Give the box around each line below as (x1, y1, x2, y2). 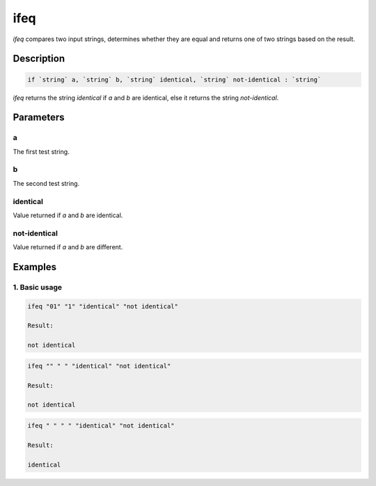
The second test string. (13, 179, 80, 187)
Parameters (13, 111, 65, 123)
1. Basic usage (13, 282, 63, 292)
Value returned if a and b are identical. (13, 211, 123, 219)
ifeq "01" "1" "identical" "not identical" (27, 302, 179, 310)
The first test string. (13, 147, 70, 156)
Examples (13, 261, 57, 273)
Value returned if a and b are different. (13, 243, 123, 251)
